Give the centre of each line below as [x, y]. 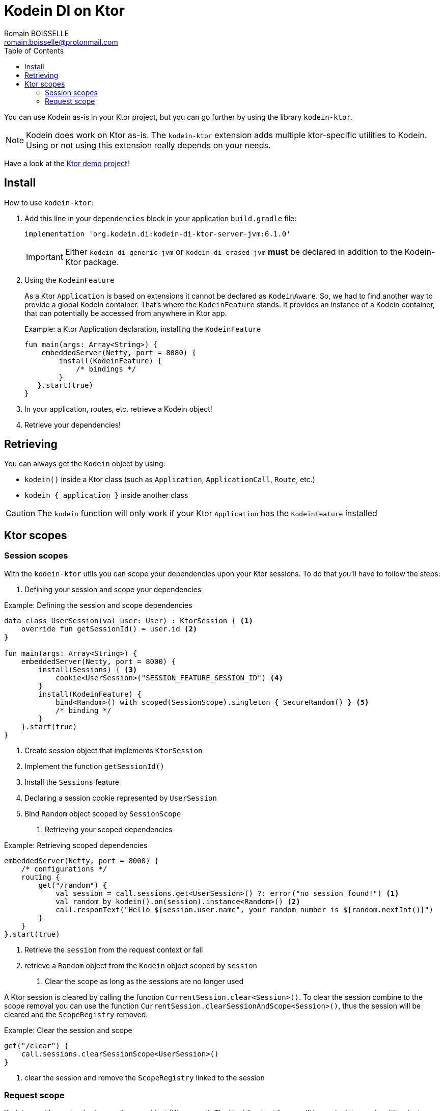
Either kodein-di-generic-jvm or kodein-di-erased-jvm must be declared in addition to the [234, 252]
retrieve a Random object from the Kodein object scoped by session [141, 965]
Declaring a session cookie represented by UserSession [121, 798]
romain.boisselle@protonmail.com [61, 42]
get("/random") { [73, 885]
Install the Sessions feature [72, 782]
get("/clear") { [36, 1046]
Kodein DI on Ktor [64, 11]
